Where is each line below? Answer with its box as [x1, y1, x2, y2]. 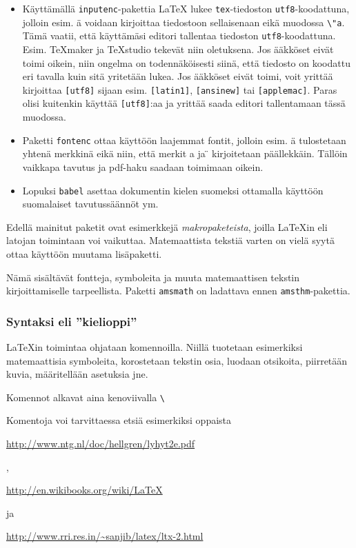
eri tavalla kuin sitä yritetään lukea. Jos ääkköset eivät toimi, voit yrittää [22, 69, 333, 83]
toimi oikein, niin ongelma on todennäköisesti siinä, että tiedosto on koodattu [22, 55, 350, 70]
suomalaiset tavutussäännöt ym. [22, 196, 159, 211]
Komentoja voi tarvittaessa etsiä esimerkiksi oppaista [6, 413, 232, 427]
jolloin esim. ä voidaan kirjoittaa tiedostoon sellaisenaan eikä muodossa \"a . [22, 14, 345, 29]
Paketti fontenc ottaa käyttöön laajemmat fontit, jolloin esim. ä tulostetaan [22, 132, 346, 147]
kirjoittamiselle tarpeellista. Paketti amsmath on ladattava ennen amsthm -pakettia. [6, 283, 350, 298]
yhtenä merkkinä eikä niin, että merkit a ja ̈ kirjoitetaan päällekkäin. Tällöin [22, 146, 348, 161]
